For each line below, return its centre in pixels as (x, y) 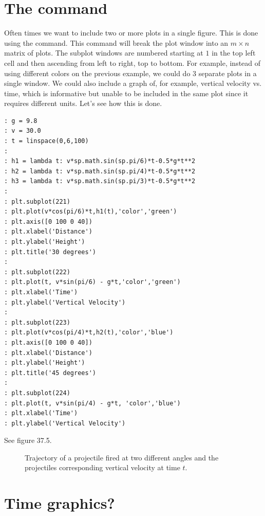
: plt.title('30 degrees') (50, 252)
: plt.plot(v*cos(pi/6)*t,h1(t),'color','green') (91, 212)
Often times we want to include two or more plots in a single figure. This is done (131, 33)
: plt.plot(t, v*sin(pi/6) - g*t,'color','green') (92, 282)
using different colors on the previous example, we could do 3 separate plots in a (130, 73)
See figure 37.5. (28, 440)
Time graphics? (60, 503)
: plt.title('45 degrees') (50, 373)
